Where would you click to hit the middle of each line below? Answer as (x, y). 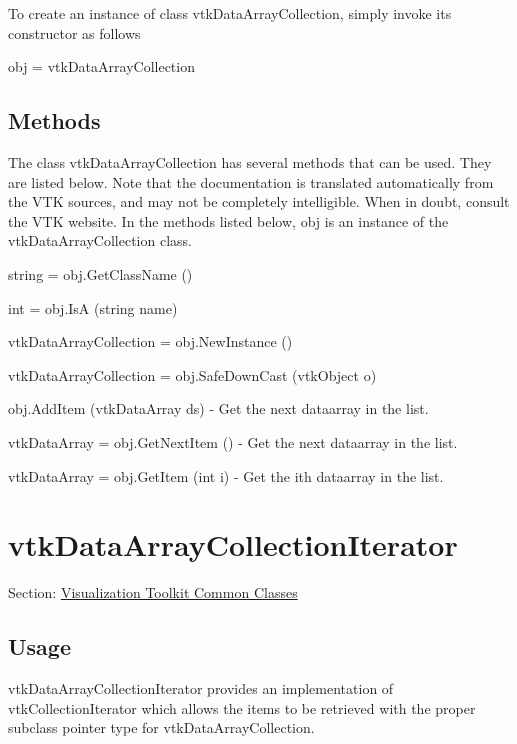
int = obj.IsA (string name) (93, 307)
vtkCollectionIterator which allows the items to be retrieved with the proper (242, 707)
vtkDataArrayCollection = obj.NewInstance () (150, 341)
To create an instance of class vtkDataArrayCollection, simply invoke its (230, 13)
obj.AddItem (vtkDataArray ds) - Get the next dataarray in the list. (218, 408)
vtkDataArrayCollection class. (100, 240)
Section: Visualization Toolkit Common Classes (153, 592)
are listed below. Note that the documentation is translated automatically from (251, 181)
